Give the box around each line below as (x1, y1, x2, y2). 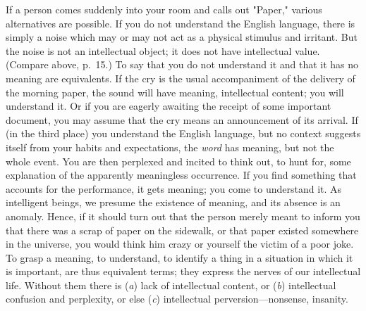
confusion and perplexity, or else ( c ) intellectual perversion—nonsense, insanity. (6, 291, 348, 306)
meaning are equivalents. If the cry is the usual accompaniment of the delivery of (6, 70, 355, 85)
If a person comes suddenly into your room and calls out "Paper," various (6, 2, 322, 16)
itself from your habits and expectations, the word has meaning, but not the (6, 139, 334, 154)
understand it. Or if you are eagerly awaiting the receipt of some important (6, 99, 331, 113)
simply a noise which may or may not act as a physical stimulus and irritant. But (6, 30, 358, 44)
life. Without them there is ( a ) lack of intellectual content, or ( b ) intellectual (6, 277, 336, 292)
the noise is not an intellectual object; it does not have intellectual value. (6, 43, 320, 58)
